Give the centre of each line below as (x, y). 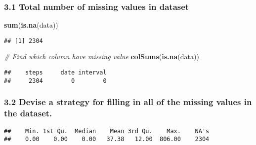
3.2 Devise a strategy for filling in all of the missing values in (128, 102)
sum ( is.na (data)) (31, 25)
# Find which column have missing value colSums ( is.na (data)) (102, 56)
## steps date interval (55, 73)
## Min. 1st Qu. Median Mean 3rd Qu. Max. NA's (107, 131)
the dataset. (28, 113)
